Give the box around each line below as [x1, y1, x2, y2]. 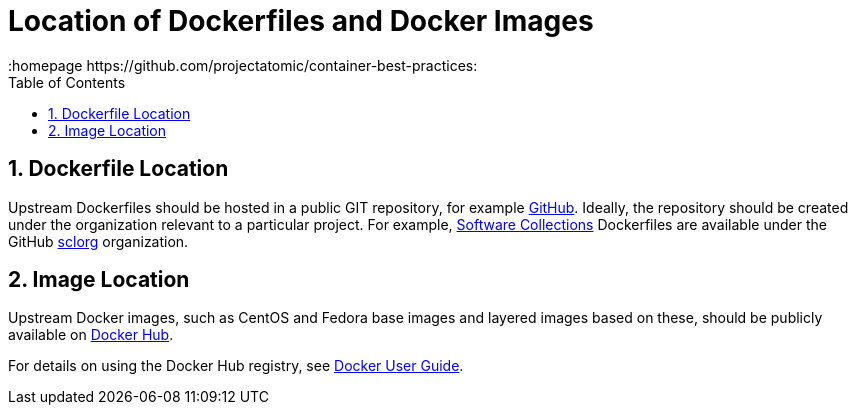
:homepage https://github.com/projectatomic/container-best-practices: [8, 56, 478, 74]
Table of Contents [8, 73, 126, 91]
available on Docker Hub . [8, 326, 174, 344]
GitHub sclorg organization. [8, 232, 189, 250]
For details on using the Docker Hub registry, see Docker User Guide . [8, 357, 464, 375]
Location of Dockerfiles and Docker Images [8, 4, 594, 38]
